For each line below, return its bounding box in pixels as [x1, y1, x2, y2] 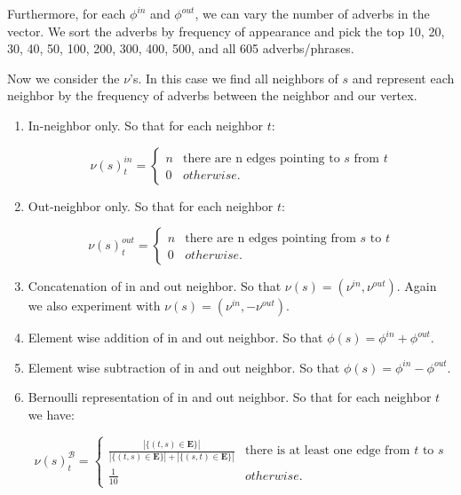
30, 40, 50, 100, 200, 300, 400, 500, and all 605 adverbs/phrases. [7, 39, 354, 58]
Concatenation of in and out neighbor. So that [28, 277, 282, 295]
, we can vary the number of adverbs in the [195, 4, 430, 22]
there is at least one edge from [244, 444, 410, 458]
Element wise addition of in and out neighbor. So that [28, 328, 323, 347]
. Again [396, 277, 437, 295]
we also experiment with [28, 296, 161, 315]
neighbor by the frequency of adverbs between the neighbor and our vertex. [7, 86, 417, 105]
